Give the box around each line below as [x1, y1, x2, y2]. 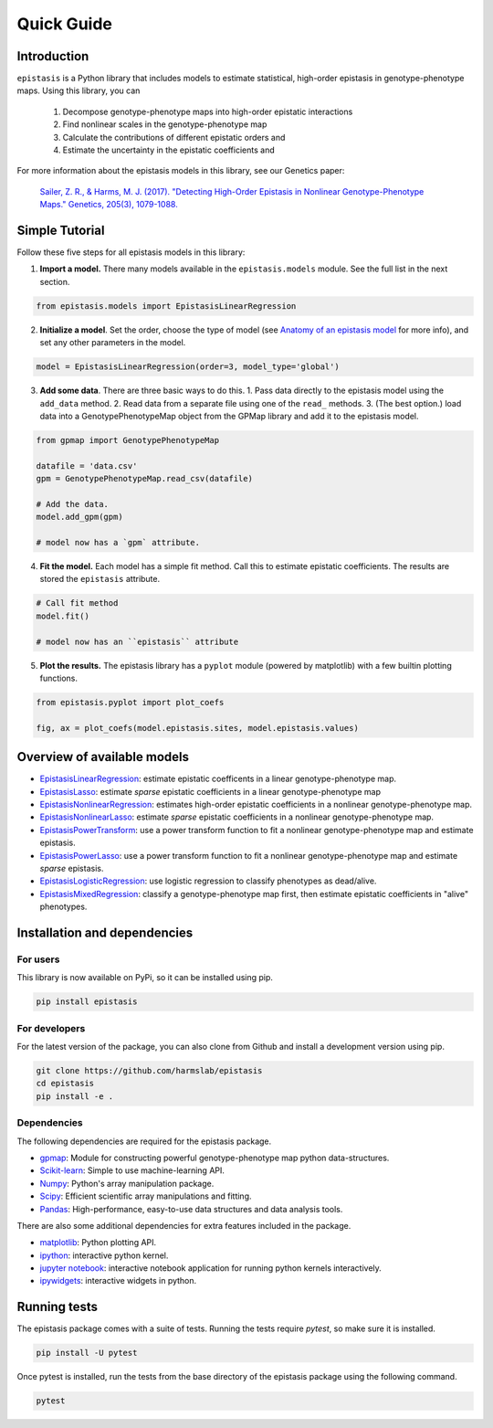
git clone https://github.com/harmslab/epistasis [36, 1065, 263, 1076]
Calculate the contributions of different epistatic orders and [62, 132, 286, 143]
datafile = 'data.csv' [36, 460, 138, 471]
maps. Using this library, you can [16, 85, 141, 96]
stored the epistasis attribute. [39, 574, 161, 585]
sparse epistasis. [39, 863, 104, 873]
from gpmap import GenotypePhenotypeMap [36, 435, 219, 445]
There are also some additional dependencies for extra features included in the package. [16, 1220, 351, 1231]
